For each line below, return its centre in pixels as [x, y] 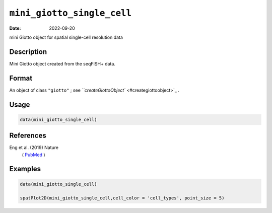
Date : [15, 28]
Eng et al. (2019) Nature [34, 148]
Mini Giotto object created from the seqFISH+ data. [62, 63]
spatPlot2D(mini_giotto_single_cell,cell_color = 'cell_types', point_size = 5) [122, 198]
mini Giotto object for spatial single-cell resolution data [66, 37]
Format [21, 78]
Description [28, 52]
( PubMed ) [33, 155]
